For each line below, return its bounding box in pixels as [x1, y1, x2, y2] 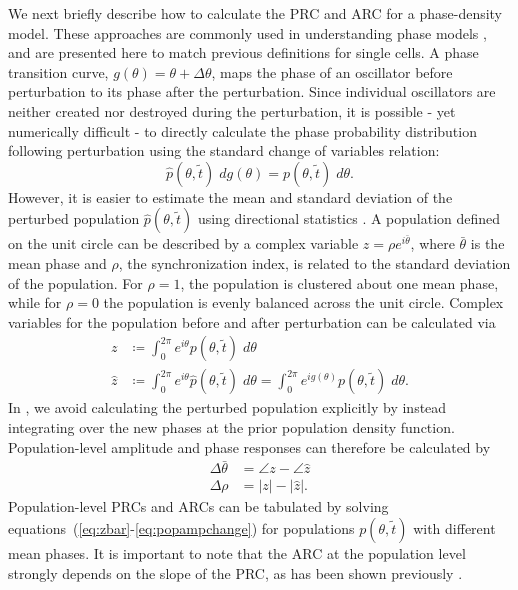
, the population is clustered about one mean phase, [180, 272, 499, 293]
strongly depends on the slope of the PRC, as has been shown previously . [8, 562, 463, 583]
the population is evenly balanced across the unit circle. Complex [103, 292, 504, 313]
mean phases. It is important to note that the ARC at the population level [8, 543, 466, 564]
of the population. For [8, 272, 143, 293]
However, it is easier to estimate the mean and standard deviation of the [8, 186, 453, 207]
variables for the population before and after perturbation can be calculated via [8, 311, 496, 332]
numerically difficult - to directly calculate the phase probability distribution [8, 120, 477, 141]
